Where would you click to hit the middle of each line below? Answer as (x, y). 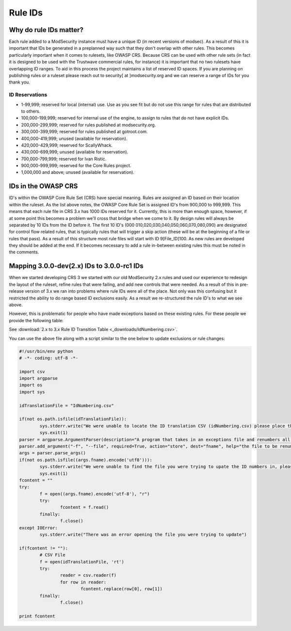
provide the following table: (36, 320)
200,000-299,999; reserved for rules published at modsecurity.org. (89, 125)
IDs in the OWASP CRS (43, 186)
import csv (32, 372)
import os (31, 385)
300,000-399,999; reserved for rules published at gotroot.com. (84, 132)
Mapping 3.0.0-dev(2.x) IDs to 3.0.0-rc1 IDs (76, 266)
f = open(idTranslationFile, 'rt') (82, 562)
